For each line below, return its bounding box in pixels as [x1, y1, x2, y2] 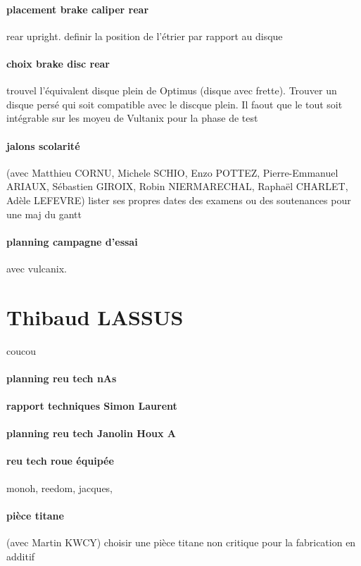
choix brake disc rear [6, 56, 110, 70]
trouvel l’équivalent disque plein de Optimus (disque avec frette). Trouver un [6, 83, 337, 98]
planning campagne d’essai [6, 234, 138, 249]
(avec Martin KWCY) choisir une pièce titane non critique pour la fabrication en [6, 535, 356, 549]
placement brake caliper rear [6, 1, 149, 16]
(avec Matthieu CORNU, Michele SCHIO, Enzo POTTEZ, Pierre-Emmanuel [6, 165, 338, 180]
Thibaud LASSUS [6, 302, 184, 331]
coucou [6, 343, 36, 358]
